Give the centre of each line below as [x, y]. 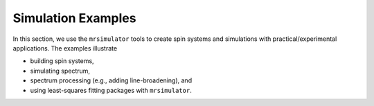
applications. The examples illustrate [65, 48]
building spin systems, [62, 61]
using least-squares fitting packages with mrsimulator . [111, 90]
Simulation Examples [74, 18]
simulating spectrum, [60, 71]
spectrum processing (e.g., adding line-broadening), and [111, 80]
